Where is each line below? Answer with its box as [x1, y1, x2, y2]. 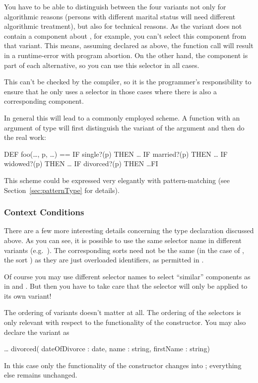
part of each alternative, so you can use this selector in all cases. [4, 60, 199, 70]
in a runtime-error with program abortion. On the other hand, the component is [4, 50, 248, 60]
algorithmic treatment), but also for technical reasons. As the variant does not [4, 21, 242, 31]
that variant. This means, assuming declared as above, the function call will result [4, 40, 254, 51]
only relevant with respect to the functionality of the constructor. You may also [4, 317, 246, 327]
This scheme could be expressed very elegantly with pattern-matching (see [4, 175, 230, 185]
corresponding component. [4, 96, 84, 106]
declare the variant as [4, 326, 69, 337]
